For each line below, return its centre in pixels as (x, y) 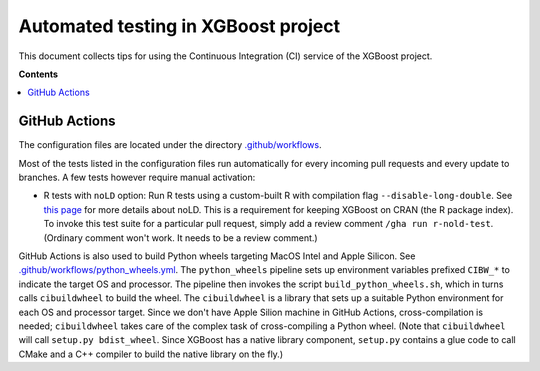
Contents (38, 74)
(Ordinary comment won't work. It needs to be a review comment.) (181, 237)
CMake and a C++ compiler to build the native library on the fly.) (151, 354)
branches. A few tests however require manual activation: (137, 177)
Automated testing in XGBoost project (179, 26)
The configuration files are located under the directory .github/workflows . (170, 145)
